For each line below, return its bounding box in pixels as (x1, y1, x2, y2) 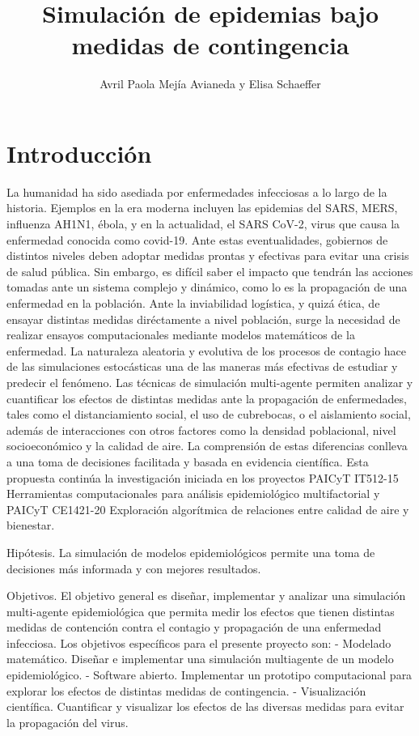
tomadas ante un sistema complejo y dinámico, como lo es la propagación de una (6, 279, 408, 296)
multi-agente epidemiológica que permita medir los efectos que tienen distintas (6, 602, 395, 619)
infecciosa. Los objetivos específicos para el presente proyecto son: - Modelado (6, 634, 391, 651)
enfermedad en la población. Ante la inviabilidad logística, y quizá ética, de (6, 295, 380, 311)
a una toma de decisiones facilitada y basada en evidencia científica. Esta (6, 453, 369, 470)
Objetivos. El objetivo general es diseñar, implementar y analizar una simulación (6, 587, 406, 604)
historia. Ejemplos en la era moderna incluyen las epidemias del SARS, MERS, (6, 199, 398, 216)
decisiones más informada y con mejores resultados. (6, 559, 261, 576)
